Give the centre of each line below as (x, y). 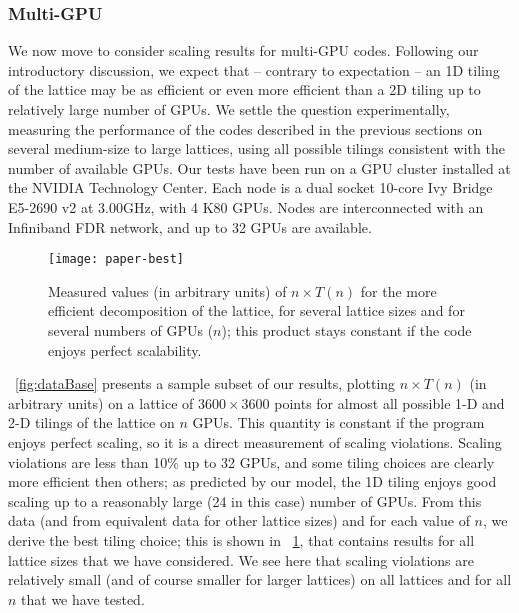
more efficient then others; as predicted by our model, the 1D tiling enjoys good (252, 481)
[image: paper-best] (116, 259)
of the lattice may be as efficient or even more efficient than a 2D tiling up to (244, 89)
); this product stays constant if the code (346, 330)
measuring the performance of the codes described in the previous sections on (245, 128)
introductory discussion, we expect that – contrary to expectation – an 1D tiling (254, 69)
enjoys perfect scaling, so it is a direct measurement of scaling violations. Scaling (255, 441)
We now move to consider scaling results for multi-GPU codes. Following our (243, 50)
